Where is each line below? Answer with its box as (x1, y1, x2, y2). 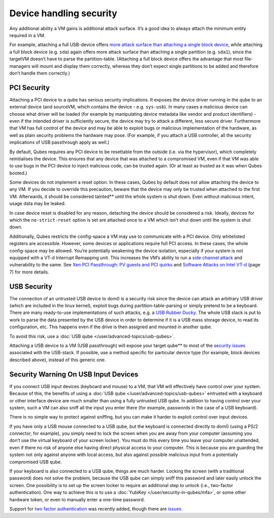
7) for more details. (9, 269, 49, 275)
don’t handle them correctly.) (9, 70, 71, 76)
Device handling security (9, 8, 118, 19)
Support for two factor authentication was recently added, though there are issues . (9, 505, 183, 512)
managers (9, 63, 30, 69)
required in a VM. (9, 32, 46, 38)
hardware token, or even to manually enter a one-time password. (9, 496, 145, 502)
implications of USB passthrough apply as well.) (9, 140, 110, 146)
